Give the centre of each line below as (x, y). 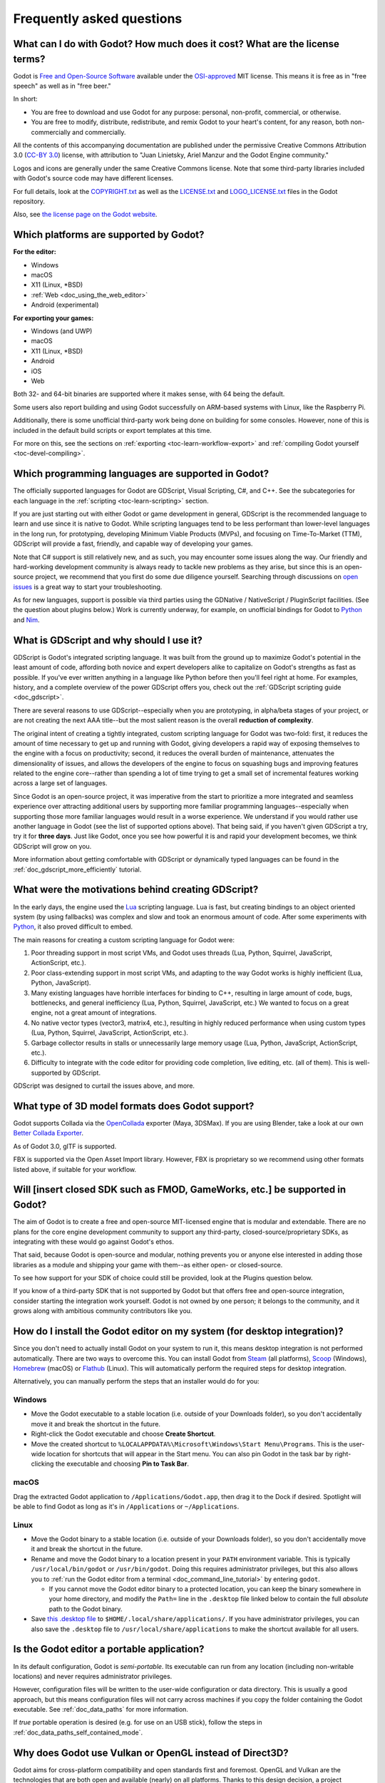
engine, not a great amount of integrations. (94, 1013)
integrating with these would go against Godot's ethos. (94, 1242)
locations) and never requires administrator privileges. (93, 1676)
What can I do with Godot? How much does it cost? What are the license (176, 44)
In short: (26, 99)
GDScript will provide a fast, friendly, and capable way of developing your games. (133, 544)
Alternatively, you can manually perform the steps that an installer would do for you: (136, 1381)
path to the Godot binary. (86, 1609)
